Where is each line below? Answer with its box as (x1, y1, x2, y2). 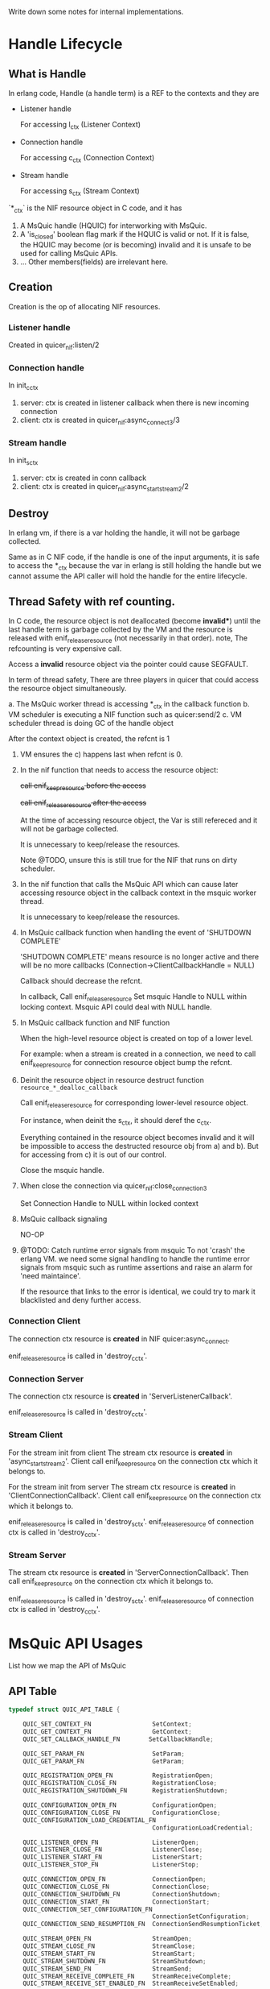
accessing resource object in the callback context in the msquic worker (19, 888, 257, 897)
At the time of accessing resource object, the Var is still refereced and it (19, 815, 258, 825)
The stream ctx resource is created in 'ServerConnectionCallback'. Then (8, 1568, 249, 1577)
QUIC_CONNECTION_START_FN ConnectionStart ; (22, 1897, 211, 1906)
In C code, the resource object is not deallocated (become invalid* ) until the (8, 616, 261, 626)
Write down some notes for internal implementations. (8, 7, 184, 16)
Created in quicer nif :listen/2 (8, 340, 100, 351)
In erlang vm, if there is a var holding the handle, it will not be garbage (8, 528, 240, 538)
